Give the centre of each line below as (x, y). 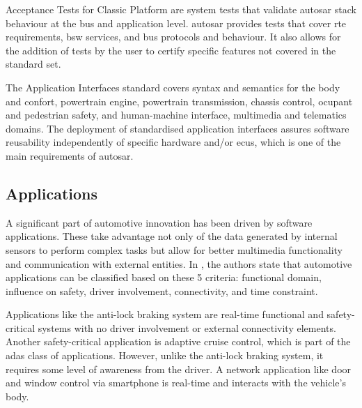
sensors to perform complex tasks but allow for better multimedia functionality (174, 249)
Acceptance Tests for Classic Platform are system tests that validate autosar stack (181, 9)
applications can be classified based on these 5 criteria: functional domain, (164, 277)
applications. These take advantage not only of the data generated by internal (172, 236)
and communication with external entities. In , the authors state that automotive (179, 263)
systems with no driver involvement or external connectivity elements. (187, 327)
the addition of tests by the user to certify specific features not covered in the (171, 50)
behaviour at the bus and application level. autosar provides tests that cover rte (176, 23)
